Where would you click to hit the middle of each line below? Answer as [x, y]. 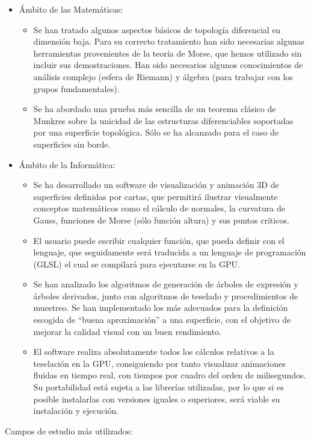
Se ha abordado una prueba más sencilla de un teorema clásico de [155, 109]
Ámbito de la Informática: [67, 164]
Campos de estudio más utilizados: [69, 430]
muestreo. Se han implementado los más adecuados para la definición [161, 308]
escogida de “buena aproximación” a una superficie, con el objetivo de [162, 320]
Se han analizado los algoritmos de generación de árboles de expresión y [166, 284]
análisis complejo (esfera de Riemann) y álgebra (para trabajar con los [163, 76]
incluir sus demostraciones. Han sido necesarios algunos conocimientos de [168, 65]
